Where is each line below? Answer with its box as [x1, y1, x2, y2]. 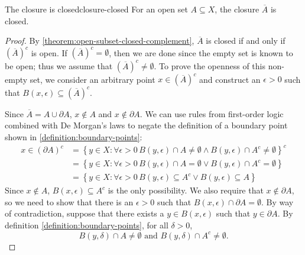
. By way [261, 195, 294, 208]
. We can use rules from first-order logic [139, 107, 284, 120]
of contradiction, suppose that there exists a [5, 207, 164, 220]
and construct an [199, 73, 261, 85]
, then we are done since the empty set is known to [109, 46, 293, 59]
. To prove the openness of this [154, 59, 266, 72]
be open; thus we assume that [5, 59, 113, 72]
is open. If [31, 46, 67, 59]
